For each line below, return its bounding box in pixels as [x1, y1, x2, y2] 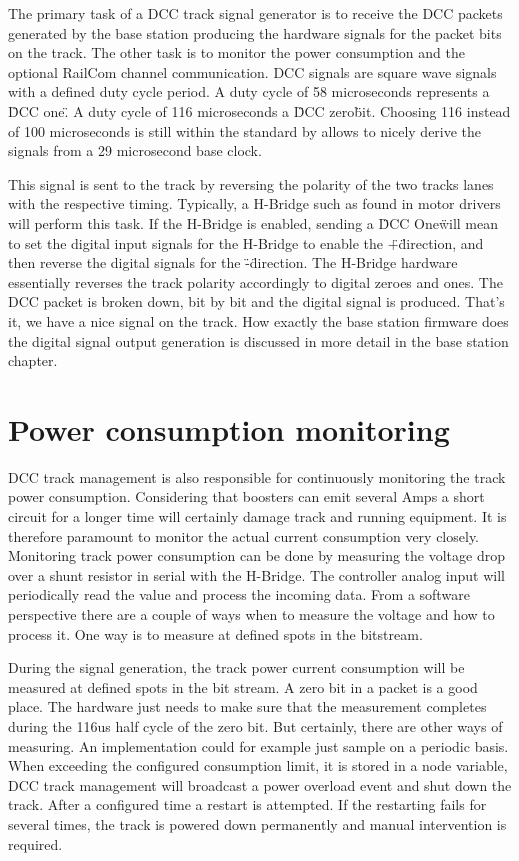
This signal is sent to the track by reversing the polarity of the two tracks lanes [8, 173, 494, 194]
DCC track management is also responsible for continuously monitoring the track [8, 466, 506, 487]
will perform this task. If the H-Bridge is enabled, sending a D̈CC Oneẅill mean [8, 212, 499, 233]
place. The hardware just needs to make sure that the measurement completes [8, 696, 487, 717]
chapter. [8, 350, 58, 371]
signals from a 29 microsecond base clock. [8, 140, 262, 161]
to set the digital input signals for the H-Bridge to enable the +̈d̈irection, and [8, 232, 484, 253]
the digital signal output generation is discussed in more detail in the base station [8, 330, 509, 351]
